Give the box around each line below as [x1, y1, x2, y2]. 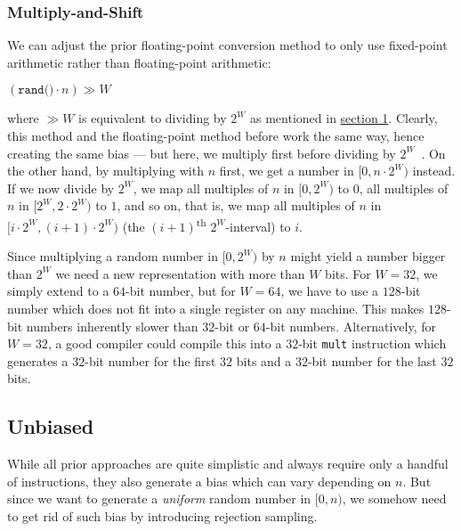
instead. [412, 161, 456, 180]
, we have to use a [280, 282, 379, 300]
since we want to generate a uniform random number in [7, 489, 311, 508]
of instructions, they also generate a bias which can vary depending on [7, 471, 392, 490]
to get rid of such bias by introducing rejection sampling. [7, 507, 318, 526]
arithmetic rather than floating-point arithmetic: [7, 53, 271, 71]
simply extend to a [7, 282, 109, 300]
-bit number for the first [85, 351, 216, 370]
